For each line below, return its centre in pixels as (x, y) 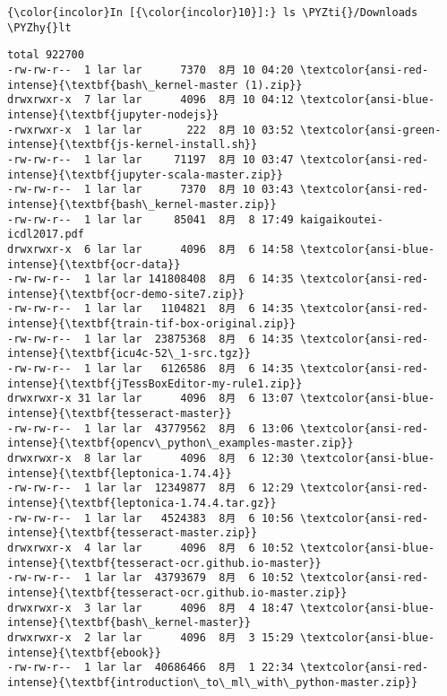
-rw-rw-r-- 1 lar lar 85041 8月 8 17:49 (150, 219)
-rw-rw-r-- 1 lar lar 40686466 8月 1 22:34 (150, 668)
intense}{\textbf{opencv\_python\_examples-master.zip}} (181, 444)
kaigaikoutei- (341, 219)
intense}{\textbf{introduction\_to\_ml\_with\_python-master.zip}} (213, 682)
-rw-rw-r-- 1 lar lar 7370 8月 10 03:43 (150, 190)
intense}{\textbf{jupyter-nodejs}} (113, 114)
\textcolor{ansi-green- (370, 130)
